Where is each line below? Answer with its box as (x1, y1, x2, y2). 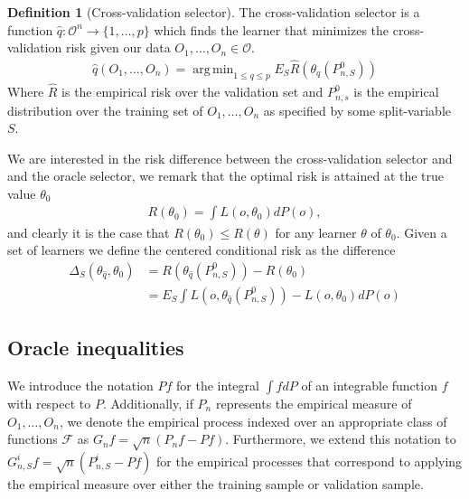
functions (7, 429, 58, 448)
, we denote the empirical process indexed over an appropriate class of (59, 411, 447, 430)
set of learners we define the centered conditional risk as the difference (7, 240, 396, 259)
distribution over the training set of (7, 100, 203, 119)
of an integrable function (301, 375, 437, 394)
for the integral (176, 375, 259, 394)
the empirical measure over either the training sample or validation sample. (7, 474, 424, 493)
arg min (192, 63, 234, 77)
